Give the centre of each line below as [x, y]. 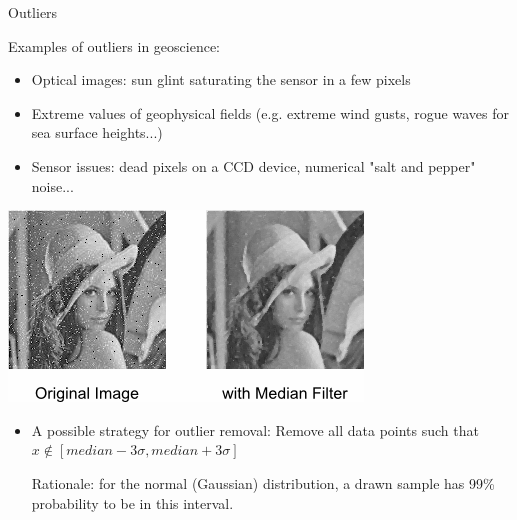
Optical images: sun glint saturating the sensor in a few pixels [221, 79]
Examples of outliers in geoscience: [114, 45]
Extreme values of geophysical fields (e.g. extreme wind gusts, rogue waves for [270, 112]
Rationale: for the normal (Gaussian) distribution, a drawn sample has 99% [263, 482]
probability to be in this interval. [132, 502]
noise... [52, 185]
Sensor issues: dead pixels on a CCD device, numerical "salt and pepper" [253, 165]
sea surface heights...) [97, 132]
